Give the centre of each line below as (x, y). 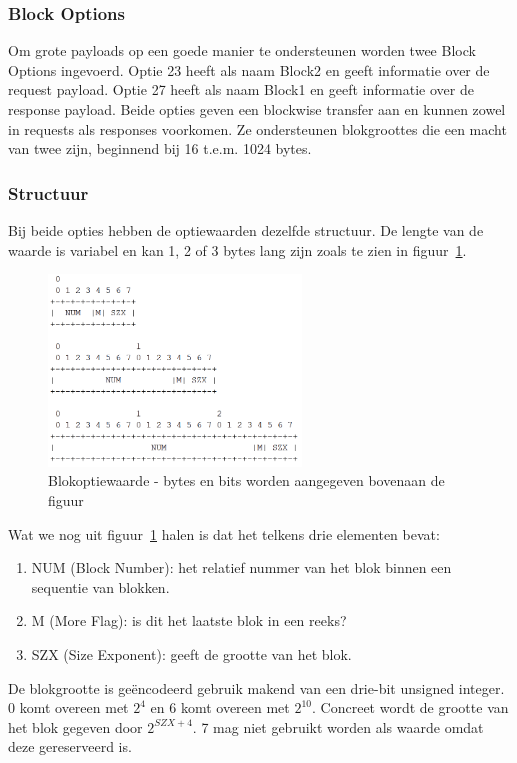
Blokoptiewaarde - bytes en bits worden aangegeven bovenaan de (246, 480)
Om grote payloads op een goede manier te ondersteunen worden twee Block (242, 50)
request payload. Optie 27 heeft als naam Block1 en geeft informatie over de (241, 89)
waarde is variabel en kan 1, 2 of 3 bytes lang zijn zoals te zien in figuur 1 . (237, 249)
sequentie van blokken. (100, 586)
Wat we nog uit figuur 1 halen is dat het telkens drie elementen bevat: (224, 533)
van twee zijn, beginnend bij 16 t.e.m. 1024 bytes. (160, 148)
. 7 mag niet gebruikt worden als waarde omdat (338, 726)
